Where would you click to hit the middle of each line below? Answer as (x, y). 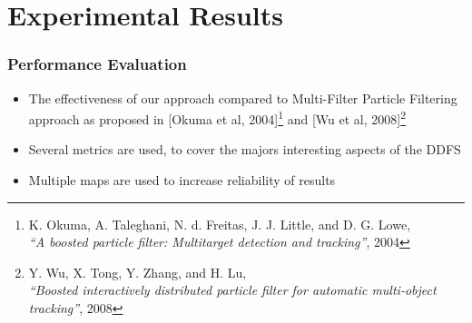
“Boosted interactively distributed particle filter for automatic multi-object (232, 290)
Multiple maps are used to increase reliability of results (182, 180)
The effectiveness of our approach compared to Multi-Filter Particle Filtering (243, 98)
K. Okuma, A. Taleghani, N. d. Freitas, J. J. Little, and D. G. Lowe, (220, 224)
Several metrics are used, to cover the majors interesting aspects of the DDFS (245, 149)
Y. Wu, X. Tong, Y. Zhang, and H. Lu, (138, 272)
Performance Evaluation (97, 64)
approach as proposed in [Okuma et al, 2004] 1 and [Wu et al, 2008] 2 (217, 117)
